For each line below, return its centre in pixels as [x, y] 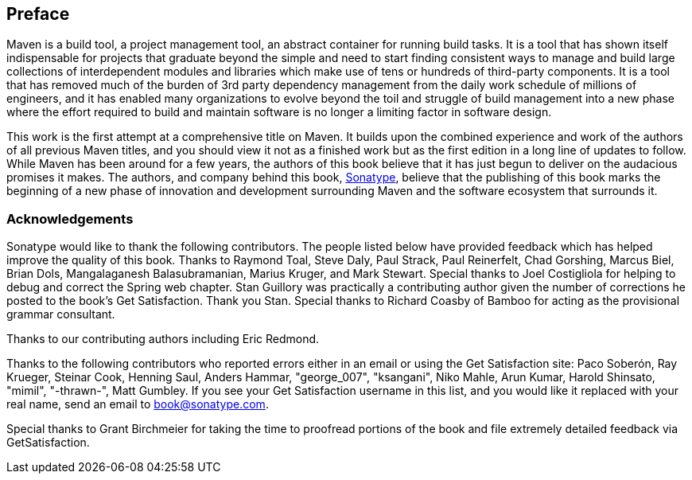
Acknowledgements [70, 219]
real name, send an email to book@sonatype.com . [138, 404]
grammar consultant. [61, 314]
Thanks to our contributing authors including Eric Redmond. [163, 339]
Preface [38, 14]
